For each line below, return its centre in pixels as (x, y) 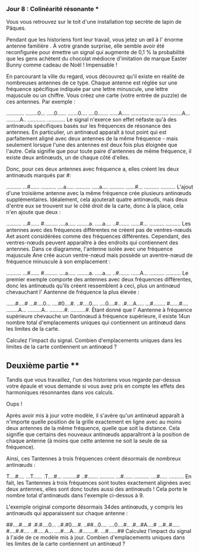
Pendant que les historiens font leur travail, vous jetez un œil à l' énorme (95, 40)
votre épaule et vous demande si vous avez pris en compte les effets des (96, 386)
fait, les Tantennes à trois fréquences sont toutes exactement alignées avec (99, 483)
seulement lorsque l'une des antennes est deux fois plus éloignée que (92, 145)
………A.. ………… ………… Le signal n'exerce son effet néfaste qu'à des (91, 120)
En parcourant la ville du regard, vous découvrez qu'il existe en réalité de (95, 77)
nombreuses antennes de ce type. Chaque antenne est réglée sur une (92, 83)
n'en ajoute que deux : (34, 212)
